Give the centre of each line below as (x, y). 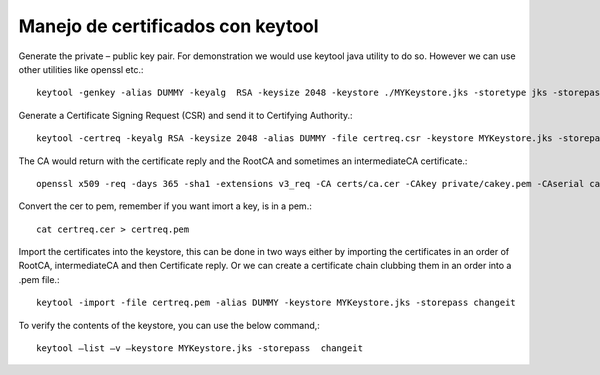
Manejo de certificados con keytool (168, 26)
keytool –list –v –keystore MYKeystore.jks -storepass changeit (200, 348)
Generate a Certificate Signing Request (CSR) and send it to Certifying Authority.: (186, 115)
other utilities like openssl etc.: (81, 69)
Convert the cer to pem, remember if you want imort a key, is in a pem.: (165, 206)
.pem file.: (39, 279)
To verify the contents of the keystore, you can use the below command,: (169, 325)
